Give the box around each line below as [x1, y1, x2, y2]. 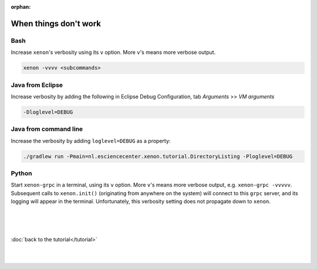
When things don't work [11, 18, 102, 29]
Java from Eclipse [11, 81, 63, 89]
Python [11, 169, 32, 177]
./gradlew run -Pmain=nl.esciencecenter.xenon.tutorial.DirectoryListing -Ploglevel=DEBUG [23, 153, 293, 159]
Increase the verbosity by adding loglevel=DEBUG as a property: [11, 137, 171, 144]
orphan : [11, 4, 31, 10]
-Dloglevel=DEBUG [23, 108, 73, 115]
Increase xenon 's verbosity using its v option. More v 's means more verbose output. [11, 49, 216, 56]
